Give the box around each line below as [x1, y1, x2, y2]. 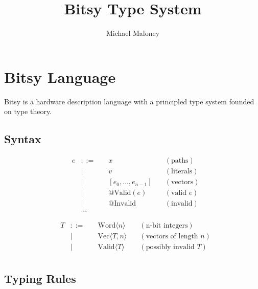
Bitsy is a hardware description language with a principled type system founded [4, 96, 254, 106]
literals [171, 168, 193, 175]
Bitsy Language [4, 66, 116, 87]
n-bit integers [146, 222, 188, 230]
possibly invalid [146, 243, 195, 251]
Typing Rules [4, 270, 76, 286]
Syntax [4, 131, 41, 147]
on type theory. [4, 106, 52, 117]
